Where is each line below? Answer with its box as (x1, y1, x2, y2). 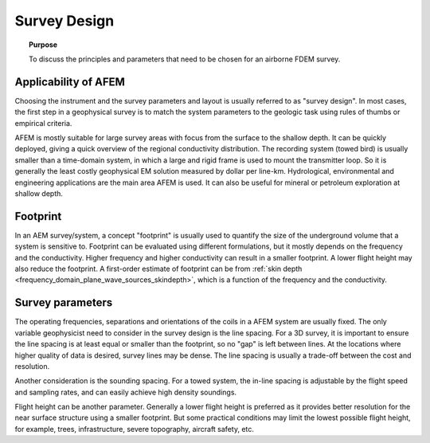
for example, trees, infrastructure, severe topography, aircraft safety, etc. (14, 424, 255, 433)
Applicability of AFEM (14, 75, 125, 88)
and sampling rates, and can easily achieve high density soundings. (14, 387, 237, 397)
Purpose (29, 40, 58, 49)
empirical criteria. (14, 118, 72, 127)
